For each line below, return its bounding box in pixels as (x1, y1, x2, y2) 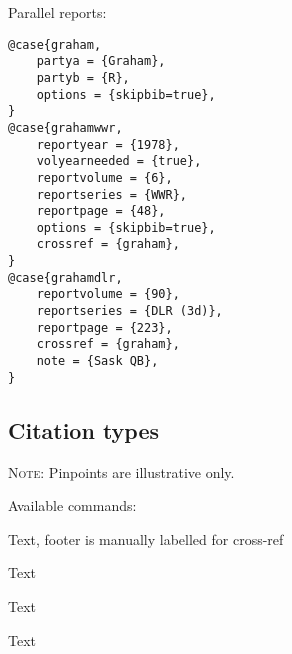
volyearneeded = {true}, (36, 154, 202, 169)
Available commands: (8, 495, 137, 516)
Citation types (8, 414, 160, 445)
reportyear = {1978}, (36, 137, 180, 152)
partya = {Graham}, (36, 54, 166, 69)
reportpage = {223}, (36, 320, 173, 335)
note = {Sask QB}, (36, 354, 159, 369)
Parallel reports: (8, 2, 107, 22)
